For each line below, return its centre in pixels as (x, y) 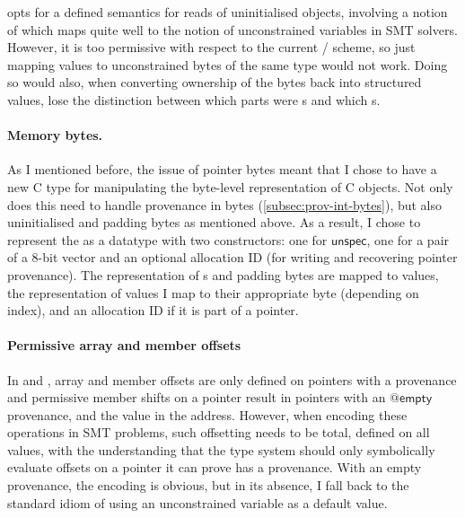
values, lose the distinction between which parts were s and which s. (194, 99)
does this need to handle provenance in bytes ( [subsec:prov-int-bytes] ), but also (225, 204)
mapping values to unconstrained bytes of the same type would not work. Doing (228, 64)
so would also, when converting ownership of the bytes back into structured (215, 82)
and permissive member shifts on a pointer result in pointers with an (197, 397)
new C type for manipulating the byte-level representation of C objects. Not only (230, 186)
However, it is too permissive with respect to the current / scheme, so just (211, 47)
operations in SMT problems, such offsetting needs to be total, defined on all (219, 432)
